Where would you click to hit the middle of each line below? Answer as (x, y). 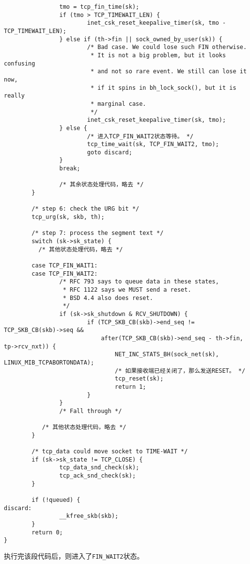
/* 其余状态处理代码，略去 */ (102, 185)
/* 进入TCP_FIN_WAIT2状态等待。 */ (140, 136)
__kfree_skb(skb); (89, 516)
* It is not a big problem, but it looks (158, 55)
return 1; (131, 387)
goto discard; (109, 152)
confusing (20, 63)
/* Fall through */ (91, 411)
